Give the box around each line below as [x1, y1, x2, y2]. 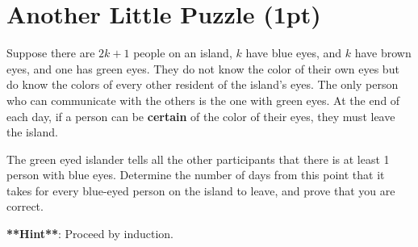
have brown [354, 44, 412, 61]
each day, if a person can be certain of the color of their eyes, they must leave [6, 107, 395, 124]
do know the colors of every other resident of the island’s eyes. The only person [6, 76, 399, 93]
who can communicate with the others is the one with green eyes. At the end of [6, 91, 400, 108]
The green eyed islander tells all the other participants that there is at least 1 [6, 150, 390, 167]
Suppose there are [6, 44, 95, 61]
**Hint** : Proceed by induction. [6, 225, 174, 242]
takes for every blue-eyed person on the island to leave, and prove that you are [6, 182, 395, 199]
